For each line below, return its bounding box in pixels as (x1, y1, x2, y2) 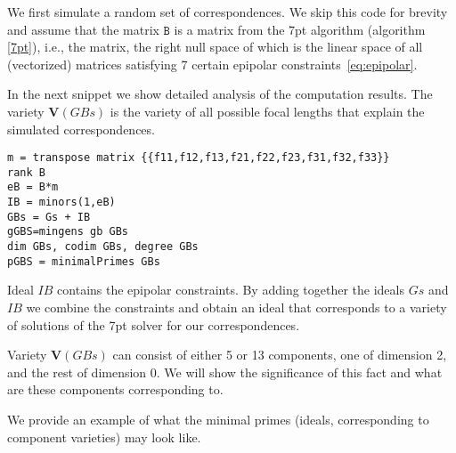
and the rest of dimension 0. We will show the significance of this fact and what (7, 362, 443, 381)
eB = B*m (7, 181, 59, 194)
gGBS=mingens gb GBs (7, 225, 129, 239)
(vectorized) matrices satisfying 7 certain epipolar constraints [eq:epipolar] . (7, 54, 418, 73)
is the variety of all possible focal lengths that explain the (110, 101, 425, 120)
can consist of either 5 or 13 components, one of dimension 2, (112, 345, 447, 364)
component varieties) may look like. (7, 427, 201, 446)
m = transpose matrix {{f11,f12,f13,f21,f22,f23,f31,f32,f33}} (7, 151, 390, 165)
